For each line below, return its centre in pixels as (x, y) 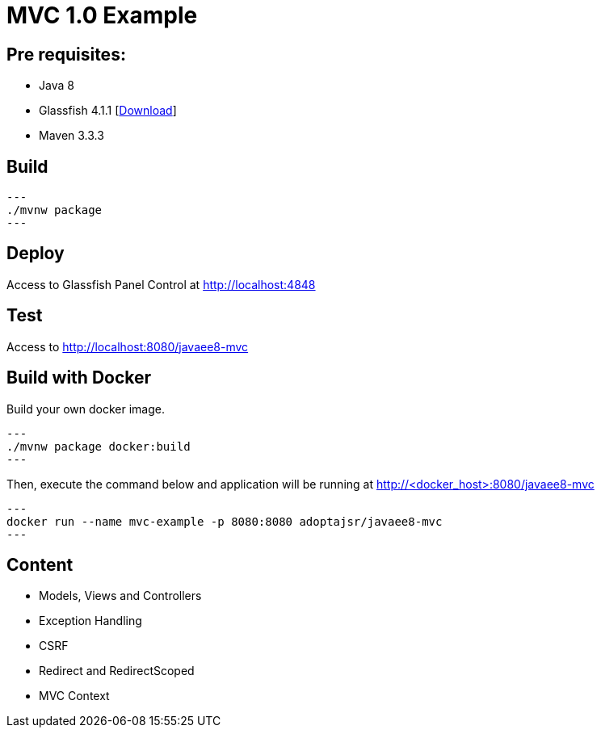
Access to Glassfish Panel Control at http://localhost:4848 (161, 284)
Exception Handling (90, 621)
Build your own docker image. (86, 409)
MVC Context (74, 696)
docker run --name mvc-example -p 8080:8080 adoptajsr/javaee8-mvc (225, 521)
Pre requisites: (66, 54)
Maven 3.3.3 (71, 136)
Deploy (36, 254)
